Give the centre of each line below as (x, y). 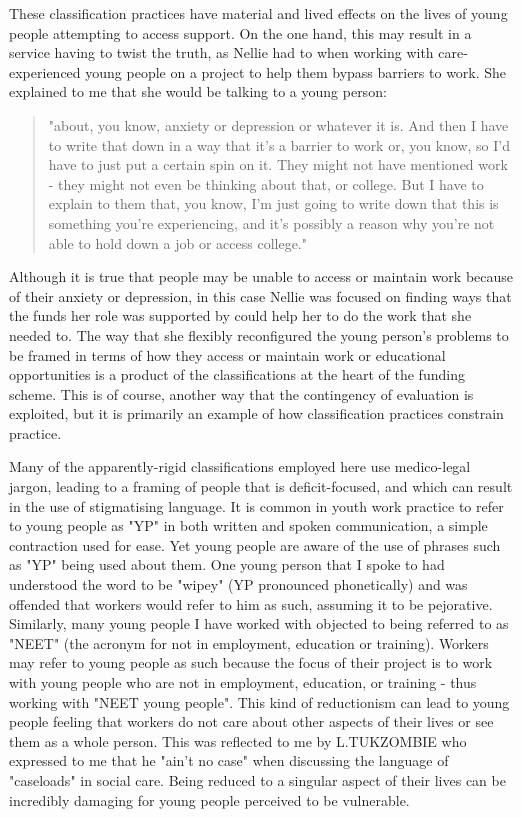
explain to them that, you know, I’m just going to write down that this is (273, 203)
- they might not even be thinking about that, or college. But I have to (266, 183)
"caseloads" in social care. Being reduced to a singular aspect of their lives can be (257, 779)
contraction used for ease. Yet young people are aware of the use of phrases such (255, 544)
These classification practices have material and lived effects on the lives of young (258, 13)
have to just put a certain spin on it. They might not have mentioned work (278, 164)
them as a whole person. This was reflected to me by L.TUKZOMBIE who (238, 740)
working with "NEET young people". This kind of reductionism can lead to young (259, 701)
